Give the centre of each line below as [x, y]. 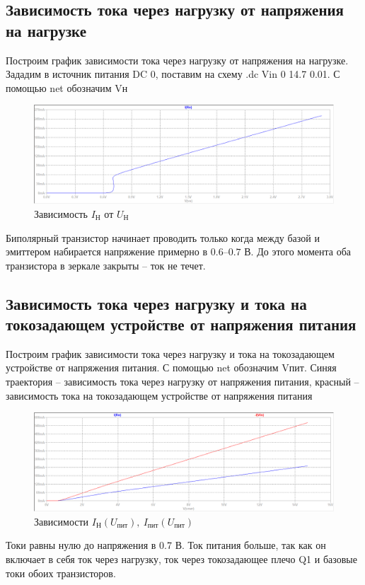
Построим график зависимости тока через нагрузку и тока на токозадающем [170, 353]
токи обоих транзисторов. [61, 573]
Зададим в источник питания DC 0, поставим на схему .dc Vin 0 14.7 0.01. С [173, 74]
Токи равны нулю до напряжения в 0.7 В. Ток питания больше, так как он [166, 545]
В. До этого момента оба [298, 251]
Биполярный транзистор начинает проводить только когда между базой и [163, 237]
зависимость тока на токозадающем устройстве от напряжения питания [159, 395]
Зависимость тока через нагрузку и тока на [156, 303]
